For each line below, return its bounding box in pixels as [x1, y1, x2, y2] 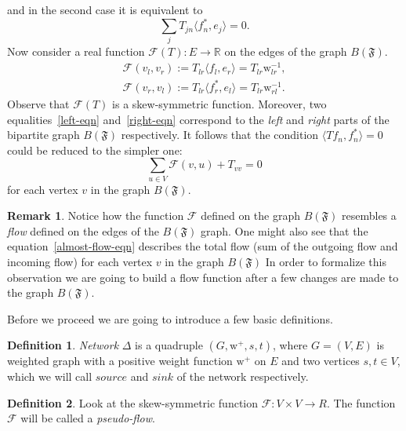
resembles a [342, 207, 397, 224]
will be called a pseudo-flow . [20, 410, 155, 426]
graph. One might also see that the [200, 222, 368, 239]
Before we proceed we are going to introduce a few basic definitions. [7, 310, 333, 327]
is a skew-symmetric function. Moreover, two [112, 95, 327, 111]
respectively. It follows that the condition [121, 126, 319, 143]
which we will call [7, 368, 92, 385]
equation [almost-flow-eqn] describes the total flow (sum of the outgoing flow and [7, 238, 398, 254]
